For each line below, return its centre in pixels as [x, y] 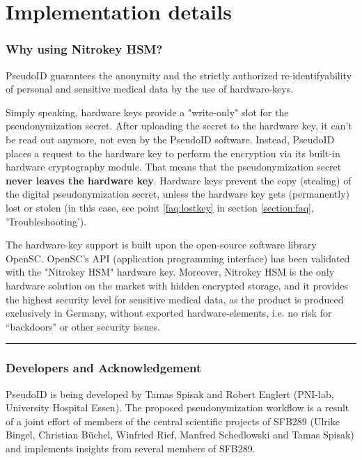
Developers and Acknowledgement [104, 368]
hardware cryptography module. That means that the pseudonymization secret [174, 167]
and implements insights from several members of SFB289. [131, 448]
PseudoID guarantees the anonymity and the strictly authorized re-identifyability [179, 75]
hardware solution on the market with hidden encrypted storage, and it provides [177, 285]
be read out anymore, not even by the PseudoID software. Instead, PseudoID [170, 139]
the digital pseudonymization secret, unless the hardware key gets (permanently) [178, 194]
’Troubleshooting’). [46, 221]
